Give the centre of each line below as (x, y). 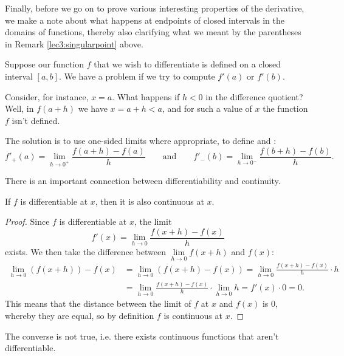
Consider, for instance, (47, 96)
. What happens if (146, 96)
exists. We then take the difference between (85, 252)
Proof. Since (27, 221)
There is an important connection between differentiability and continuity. (143, 181)
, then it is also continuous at (150, 201)
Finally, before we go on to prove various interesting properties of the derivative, (155, 8)
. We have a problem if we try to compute (137, 76)
